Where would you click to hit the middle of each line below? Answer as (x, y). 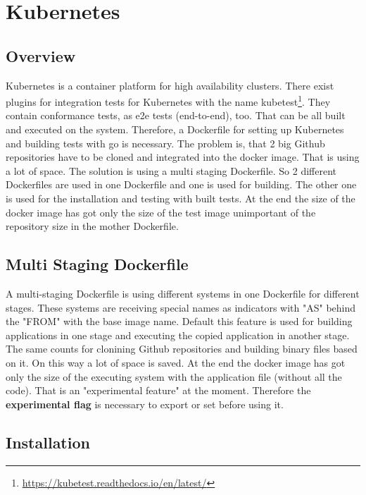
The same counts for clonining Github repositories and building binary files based (182, 349)
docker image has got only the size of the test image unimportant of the (161, 212)
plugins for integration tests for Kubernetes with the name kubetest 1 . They (168, 100)
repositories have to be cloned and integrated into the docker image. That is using (183, 157)
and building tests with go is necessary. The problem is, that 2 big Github (165, 143)
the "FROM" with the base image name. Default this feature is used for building (179, 321)
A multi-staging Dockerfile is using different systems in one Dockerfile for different (183, 293)
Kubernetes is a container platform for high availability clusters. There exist (170, 85)
